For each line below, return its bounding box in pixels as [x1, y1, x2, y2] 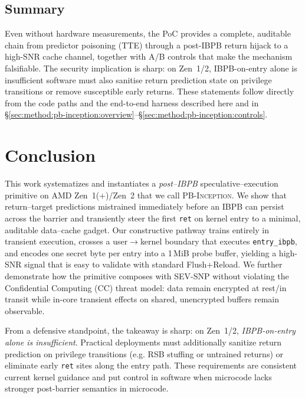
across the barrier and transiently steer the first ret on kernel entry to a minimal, [5, 211, 301, 224]
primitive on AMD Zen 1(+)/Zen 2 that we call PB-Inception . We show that [5, 188, 287, 201]
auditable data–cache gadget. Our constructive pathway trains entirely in [5, 223, 269, 236]
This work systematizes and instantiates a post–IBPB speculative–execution [5, 177, 278, 190]
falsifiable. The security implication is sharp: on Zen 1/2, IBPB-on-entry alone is [5, 61, 297, 74]
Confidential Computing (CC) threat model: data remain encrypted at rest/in [5, 281, 287, 293]
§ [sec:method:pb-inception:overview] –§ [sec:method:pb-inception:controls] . [5, 108, 268, 120]
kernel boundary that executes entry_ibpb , [140, 235, 297, 247]
